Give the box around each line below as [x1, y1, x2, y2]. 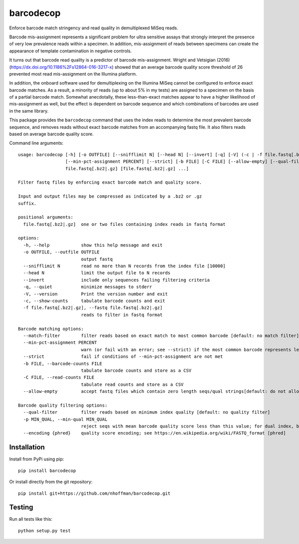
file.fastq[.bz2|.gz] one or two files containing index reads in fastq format [23, 221, 226, 227]
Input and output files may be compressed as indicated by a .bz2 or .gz [18, 194, 202, 199]
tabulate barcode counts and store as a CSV [81, 367, 192, 373]
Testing [9, 503, 33, 512]
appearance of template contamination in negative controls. [9, 48, 132, 54]
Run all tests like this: [9, 516, 52, 522]
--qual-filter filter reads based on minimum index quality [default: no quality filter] [23, 410, 271, 415]
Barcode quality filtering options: [18, 402, 108, 408]
